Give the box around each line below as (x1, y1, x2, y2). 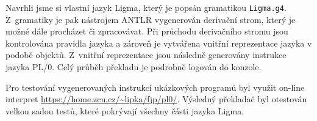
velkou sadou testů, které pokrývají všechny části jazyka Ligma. (5, 104, 244, 117)
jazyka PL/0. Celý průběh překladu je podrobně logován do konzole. (5, 60, 262, 73)
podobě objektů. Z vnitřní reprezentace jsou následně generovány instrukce (5, 48, 287, 61)
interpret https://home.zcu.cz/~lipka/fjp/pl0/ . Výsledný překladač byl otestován (5, 93, 307, 105)
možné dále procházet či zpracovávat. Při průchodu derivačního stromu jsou (5, 25, 288, 38)
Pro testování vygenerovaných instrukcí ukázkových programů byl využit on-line (5, 80, 305, 93)
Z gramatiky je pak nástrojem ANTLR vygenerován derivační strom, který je (5, 13, 296, 25)
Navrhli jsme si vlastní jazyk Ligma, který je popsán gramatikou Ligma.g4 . (5, 1, 287, 13)
